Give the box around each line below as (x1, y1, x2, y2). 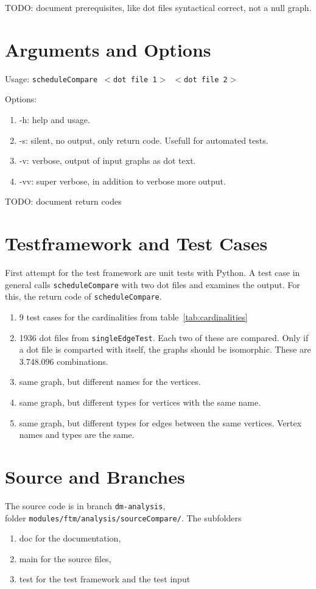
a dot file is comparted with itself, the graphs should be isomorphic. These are (19, 343, 311, 356)
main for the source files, (19, 552, 111, 565)
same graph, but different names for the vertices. (19, 375, 201, 388)
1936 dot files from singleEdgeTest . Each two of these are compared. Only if (19, 331, 309, 344)
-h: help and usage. (19, 113, 90, 125)
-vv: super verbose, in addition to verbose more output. (19, 174, 226, 187)
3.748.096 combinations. (19, 354, 108, 367)
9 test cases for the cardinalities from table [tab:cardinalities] (19, 310, 248, 323)
